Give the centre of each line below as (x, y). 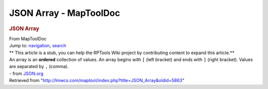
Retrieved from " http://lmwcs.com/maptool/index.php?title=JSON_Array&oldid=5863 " (97, 81)
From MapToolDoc (28, 39)
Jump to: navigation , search (38, 46)
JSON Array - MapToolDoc (65, 13)
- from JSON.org (26, 73)
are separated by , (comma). (39, 67)
